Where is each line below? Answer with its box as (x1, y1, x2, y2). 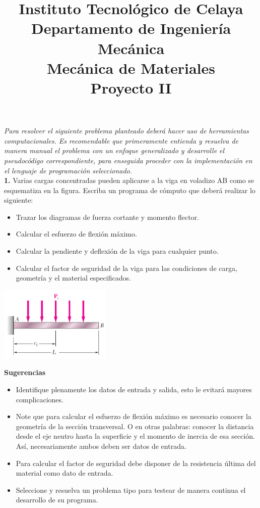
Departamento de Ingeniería (31, 18, 231, 38)
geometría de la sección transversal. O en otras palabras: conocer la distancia (16, 421, 254, 431)
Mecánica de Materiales (47, 57, 215, 78)
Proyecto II (90, 77, 172, 98)
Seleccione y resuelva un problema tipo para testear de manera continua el (16, 484, 246, 495)
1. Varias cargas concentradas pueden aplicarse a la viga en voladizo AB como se (4, 175, 254, 186)
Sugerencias (4, 367, 46, 378)
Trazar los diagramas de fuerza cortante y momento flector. (16, 211, 199, 222)
